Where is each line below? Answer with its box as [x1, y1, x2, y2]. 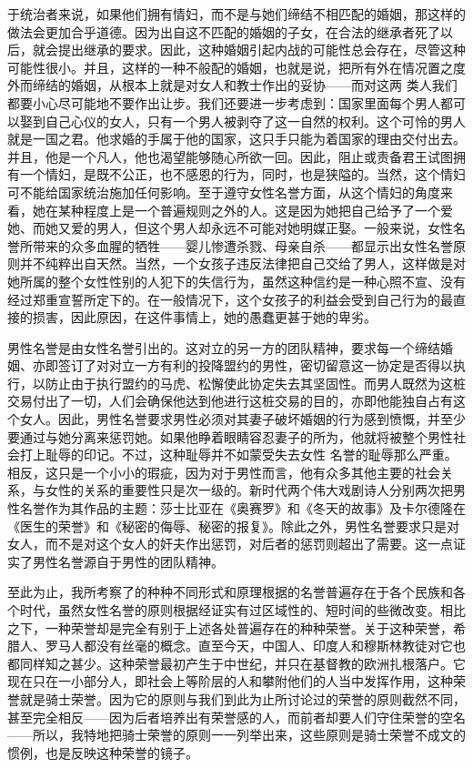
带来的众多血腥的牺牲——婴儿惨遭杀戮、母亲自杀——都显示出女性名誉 [32, 236, 453, 255]
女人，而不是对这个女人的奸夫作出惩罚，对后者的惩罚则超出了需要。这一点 [7, 534, 453, 553]
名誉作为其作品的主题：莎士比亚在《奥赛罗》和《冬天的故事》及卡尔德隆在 [19, 499, 466, 518]
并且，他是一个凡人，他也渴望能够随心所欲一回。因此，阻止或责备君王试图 [7, 147, 453, 166]
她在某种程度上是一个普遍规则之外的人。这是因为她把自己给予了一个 [32, 200, 440, 219]
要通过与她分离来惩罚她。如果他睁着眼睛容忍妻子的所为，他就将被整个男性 [7, 427, 453, 446]
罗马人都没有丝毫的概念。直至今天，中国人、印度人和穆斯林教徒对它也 [45, 636, 466, 655]
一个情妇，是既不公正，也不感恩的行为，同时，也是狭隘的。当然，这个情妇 [19, 165, 466, 184]
